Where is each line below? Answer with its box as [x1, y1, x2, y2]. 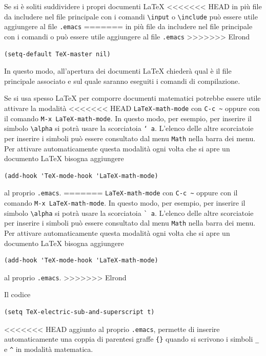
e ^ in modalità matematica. [4, 343, 93, 354]
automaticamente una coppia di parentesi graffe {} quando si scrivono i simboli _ [4, 333, 259, 344]
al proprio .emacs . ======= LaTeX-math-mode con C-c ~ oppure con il [4, 187, 238, 198]
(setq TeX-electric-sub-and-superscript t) [4, 308, 155, 316]
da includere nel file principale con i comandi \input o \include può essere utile [4, 11, 258, 21]
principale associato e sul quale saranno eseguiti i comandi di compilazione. [4, 75, 240, 86]
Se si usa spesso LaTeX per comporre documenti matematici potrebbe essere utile [4, 93, 261, 103]
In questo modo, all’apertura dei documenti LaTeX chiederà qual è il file [4, 65, 232, 76]
